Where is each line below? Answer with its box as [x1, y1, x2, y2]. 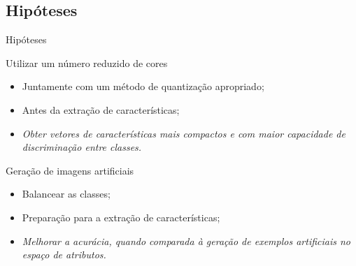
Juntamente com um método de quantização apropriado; [22, 79, 264, 94]
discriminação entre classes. [22, 140, 142, 154]
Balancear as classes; [22, 186, 111, 201]
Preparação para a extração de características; [22, 209, 220, 224]
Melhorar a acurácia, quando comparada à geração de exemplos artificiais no [22, 233, 351, 248]
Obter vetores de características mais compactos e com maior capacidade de [22, 126, 346, 140]
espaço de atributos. [22, 247, 106, 262]
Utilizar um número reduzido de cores [6, 55, 168, 70]
